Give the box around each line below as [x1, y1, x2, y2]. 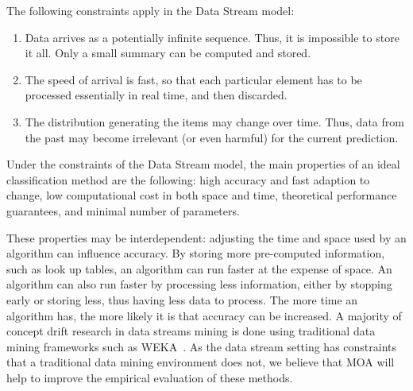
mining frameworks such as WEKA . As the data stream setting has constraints [6, 338, 397, 354]
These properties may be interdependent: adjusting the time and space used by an [6, 229, 407, 246]
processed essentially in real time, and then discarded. [25, 87, 288, 103]
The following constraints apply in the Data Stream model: [6, 2, 295, 18]
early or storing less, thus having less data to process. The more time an [6, 291, 358, 308]
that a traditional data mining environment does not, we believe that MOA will [6, 354, 395, 370]
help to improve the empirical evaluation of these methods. [6, 369, 293, 385]
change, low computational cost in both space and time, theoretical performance [6, 187, 397, 203]
